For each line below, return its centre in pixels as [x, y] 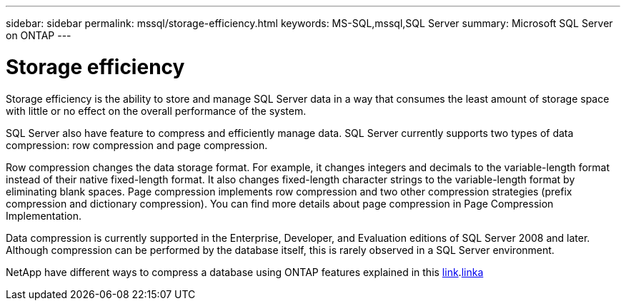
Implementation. [44, 215]
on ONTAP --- [39, 35]
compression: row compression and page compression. [137, 145]
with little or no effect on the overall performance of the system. [156, 111]
